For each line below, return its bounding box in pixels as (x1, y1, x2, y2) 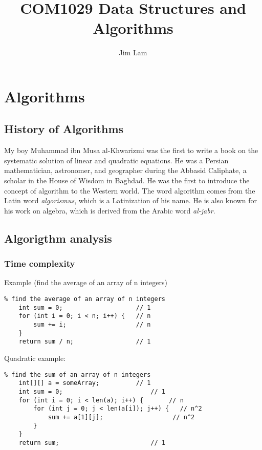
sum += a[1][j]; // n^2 (48, 413, 195, 421)
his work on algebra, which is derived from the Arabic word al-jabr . (4, 205, 215, 216)
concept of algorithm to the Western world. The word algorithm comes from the (4, 185, 255, 196)
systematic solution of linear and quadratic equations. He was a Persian (4, 155, 229, 165)
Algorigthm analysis (4, 230, 112, 246)
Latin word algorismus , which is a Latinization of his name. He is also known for (4, 195, 257, 206)
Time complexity (4, 257, 75, 270)
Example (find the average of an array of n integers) (4, 277, 167, 288)
